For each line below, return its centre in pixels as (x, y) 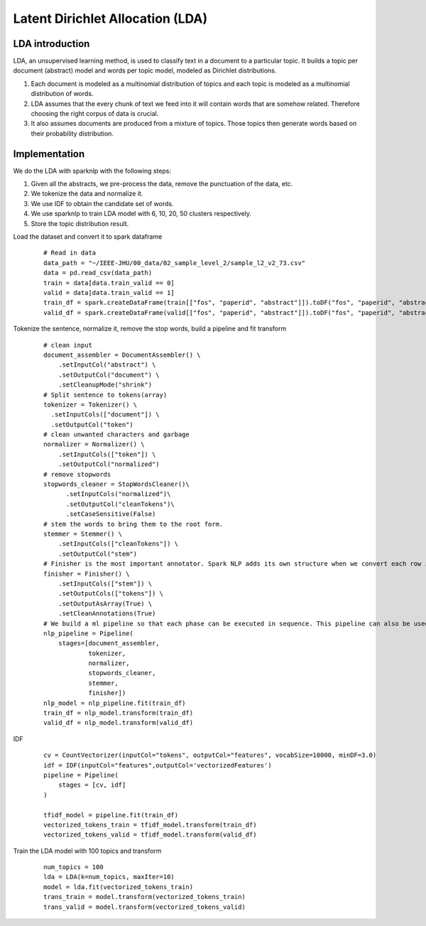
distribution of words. (62, 94)
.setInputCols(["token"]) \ (107, 454)
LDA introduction (51, 44)
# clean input (68, 345)
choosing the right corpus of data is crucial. (95, 114)
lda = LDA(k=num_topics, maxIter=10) (109, 877)
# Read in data (70, 253)
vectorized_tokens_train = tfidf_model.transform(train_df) (150, 825)
